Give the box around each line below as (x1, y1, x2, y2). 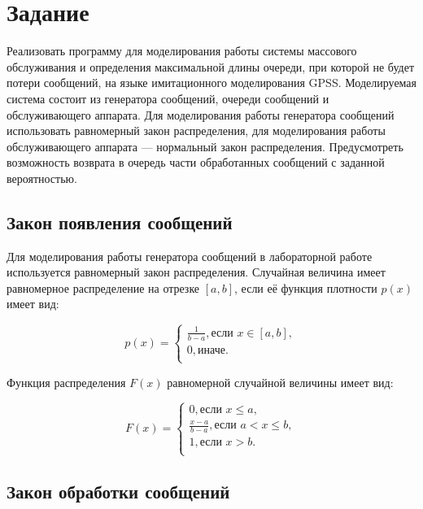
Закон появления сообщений (7, 209, 233, 234)
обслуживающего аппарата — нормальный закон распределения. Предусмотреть (7, 137, 403, 154)
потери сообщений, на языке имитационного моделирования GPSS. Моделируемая (7, 74, 417, 91)
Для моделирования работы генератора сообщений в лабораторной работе (7, 247, 373, 264)
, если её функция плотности (234, 279, 377, 296)
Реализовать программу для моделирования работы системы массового (7, 42, 357, 59)
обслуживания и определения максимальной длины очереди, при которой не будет (7, 58, 415, 75)
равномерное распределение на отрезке (7, 279, 200, 296)
